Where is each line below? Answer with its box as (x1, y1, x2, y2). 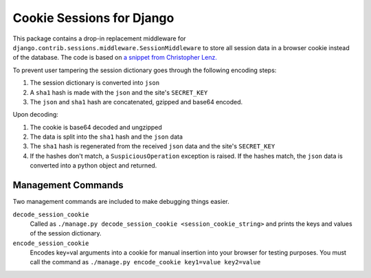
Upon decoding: (12, 111, 58, 119)
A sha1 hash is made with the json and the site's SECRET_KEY (30, 88, 208, 96)
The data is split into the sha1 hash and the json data (30, 132, 183, 141)
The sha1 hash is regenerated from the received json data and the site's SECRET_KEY (30, 142, 276, 150)
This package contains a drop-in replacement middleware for (12, 34, 186, 43)
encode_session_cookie (12, 239, 89, 247)
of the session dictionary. (30, 229, 102, 238)
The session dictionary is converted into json (30, 79, 160, 87)
